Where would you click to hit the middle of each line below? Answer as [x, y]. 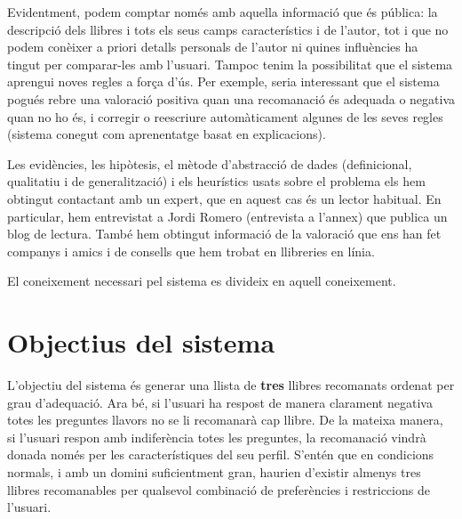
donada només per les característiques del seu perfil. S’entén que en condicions [221, 454]
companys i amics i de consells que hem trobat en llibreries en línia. [191, 251]
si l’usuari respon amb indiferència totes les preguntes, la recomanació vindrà [217, 437]
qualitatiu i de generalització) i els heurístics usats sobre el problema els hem [216, 181]
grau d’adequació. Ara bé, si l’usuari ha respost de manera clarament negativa [220, 402]
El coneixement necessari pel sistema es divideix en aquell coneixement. [202, 281]
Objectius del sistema [141, 342]
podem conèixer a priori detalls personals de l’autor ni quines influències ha [213, 47]
